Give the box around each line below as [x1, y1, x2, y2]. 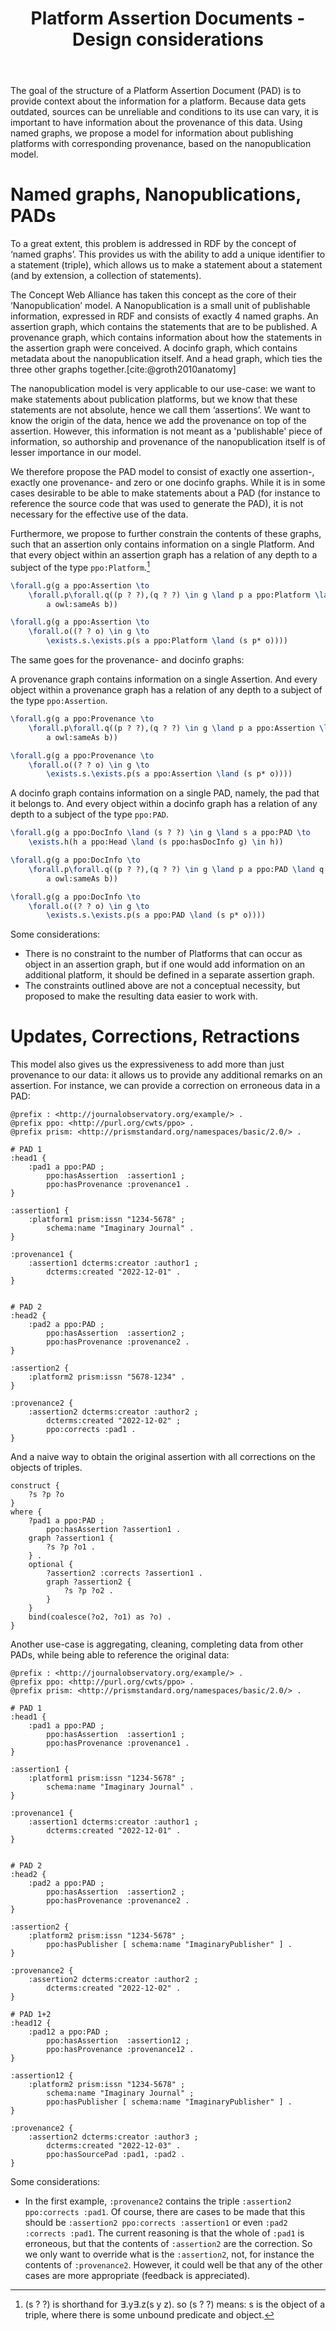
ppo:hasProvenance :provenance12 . [46, 2045, 195, 2055]
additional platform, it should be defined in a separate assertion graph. [24, 969, 315, 981]
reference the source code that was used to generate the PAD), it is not [10, 498, 304, 510]
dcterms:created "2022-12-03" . [46, 2141, 182, 2151]
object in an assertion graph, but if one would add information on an [24, 958, 306, 971]
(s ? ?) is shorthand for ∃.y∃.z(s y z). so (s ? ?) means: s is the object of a [24, 2298, 325, 2311]
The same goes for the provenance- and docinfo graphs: [10, 654, 245, 666]
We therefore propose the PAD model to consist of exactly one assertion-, [10, 466, 315, 478]
